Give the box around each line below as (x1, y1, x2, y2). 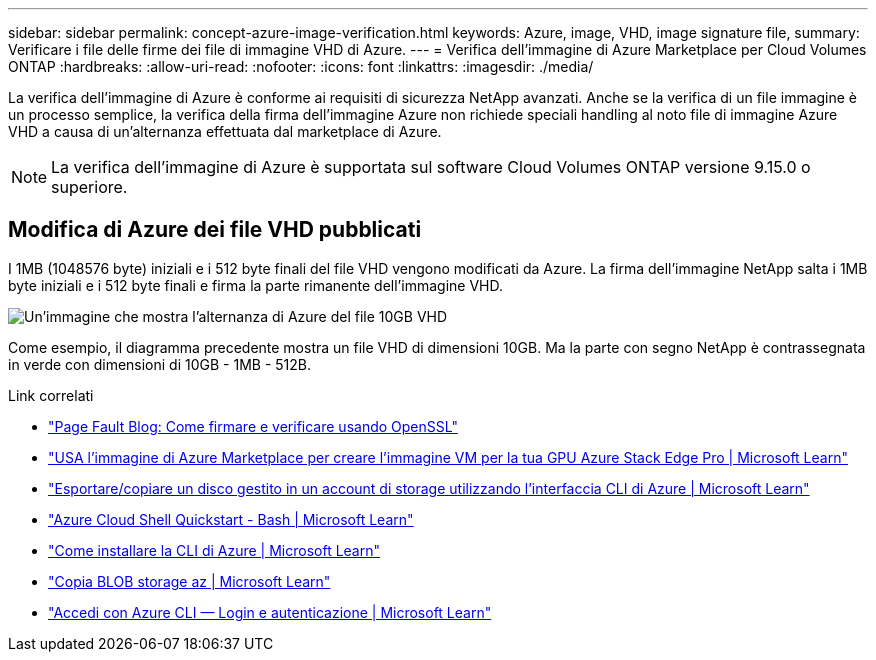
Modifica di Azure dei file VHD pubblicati (8, 217, 422, 243)
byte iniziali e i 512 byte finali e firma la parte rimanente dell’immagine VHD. (8, 276, 503, 294)
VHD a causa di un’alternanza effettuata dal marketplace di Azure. (8, 123, 442, 140)
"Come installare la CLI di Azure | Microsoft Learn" (48, 541, 381, 559)
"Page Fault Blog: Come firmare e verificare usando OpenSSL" (48, 417, 458, 435)
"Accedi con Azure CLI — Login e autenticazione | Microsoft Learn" (48, 603, 492, 621)
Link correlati (8, 386, 94, 404)
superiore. (51, 177, 128, 197)
